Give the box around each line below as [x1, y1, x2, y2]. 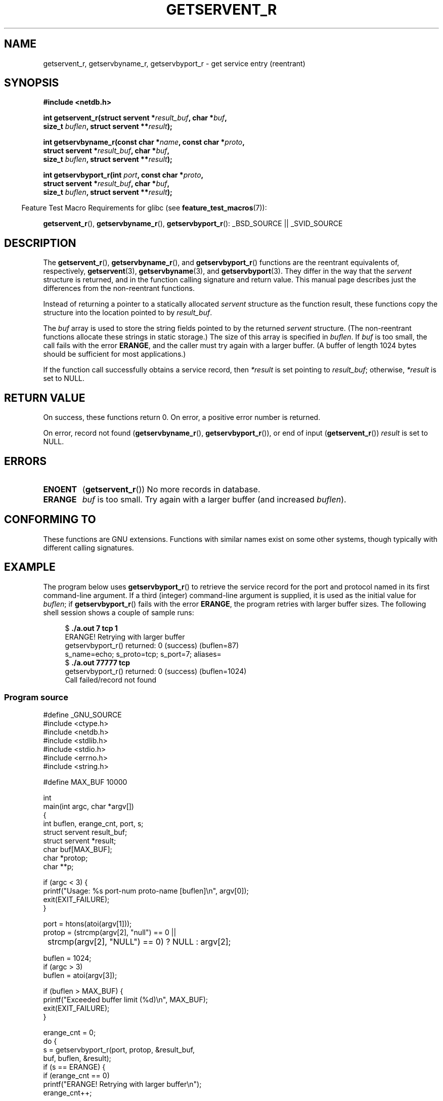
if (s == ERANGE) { [43, 1063, 106, 1072]
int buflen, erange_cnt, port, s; [43, 819, 144, 828]
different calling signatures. [43, 543, 134, 552]
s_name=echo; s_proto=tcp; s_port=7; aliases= [65, 649, 221, 658]
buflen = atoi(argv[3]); [43, 971, 117, 980]
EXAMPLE [4, 561, 56, 574]
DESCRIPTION [4, 236, 76, 249]
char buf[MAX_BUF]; [43, 845, 112, 854]
